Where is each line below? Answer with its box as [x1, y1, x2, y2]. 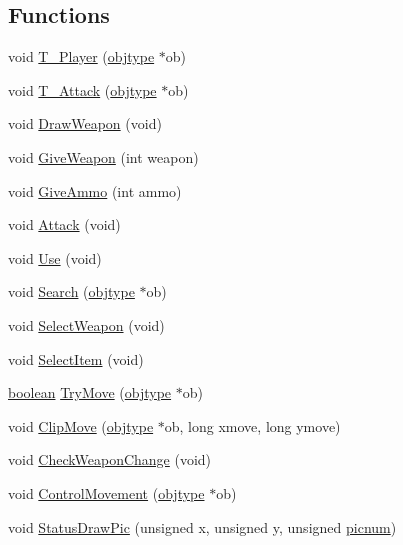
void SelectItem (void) [8, 348, 144, 369]
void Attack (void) [8, 214, 121, 235]
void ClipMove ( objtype [8, 415, 154, 436]
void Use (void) [8, 247, 102, 268]
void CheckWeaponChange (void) [8, 449, 212, 470]
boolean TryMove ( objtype [8, 382, 172, 403]
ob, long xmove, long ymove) [164, 415, 341, 436]
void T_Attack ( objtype [8, 79, 157, 100]
